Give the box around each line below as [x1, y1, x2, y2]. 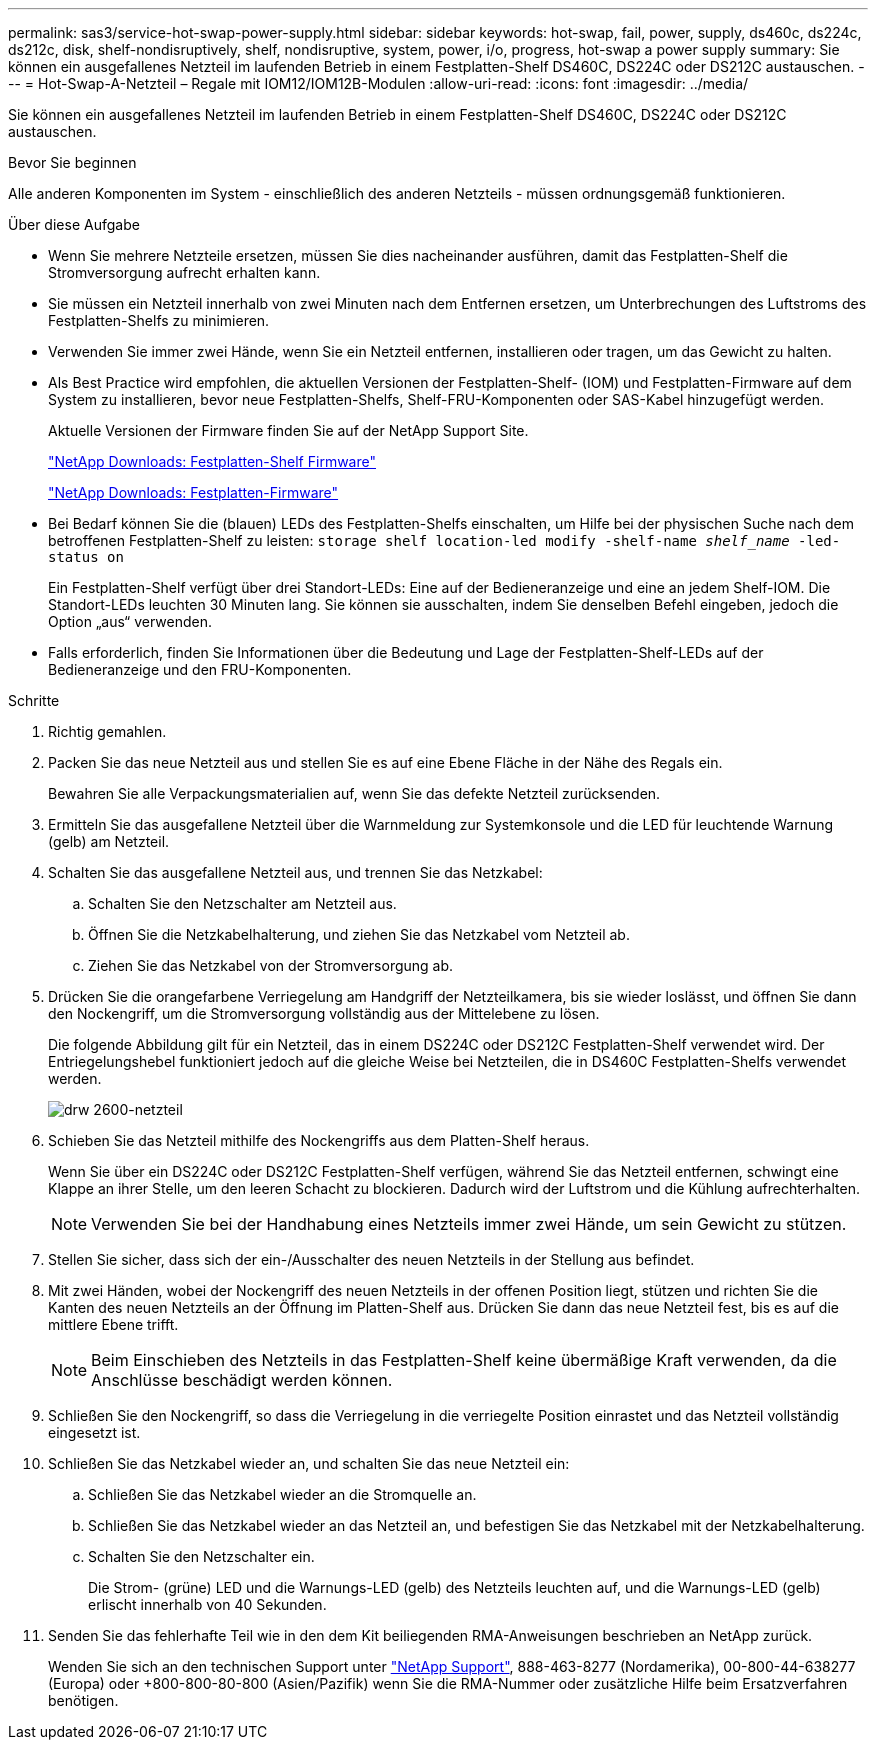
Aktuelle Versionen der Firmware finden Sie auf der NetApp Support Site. [48, 422, 529, 439]
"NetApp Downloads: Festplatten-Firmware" [48, 484, 339, 501]
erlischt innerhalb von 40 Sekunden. [88, 1596, 327, 1613]
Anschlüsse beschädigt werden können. [91, 1370, 393, 1390]
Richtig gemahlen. [48, 723, 167, 740]
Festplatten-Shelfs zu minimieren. [48, 312, 270, 329]
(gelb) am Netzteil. [48, 833, 170, 850]
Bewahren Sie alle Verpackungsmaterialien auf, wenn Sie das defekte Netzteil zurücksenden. [48, 785, 661, 802]
